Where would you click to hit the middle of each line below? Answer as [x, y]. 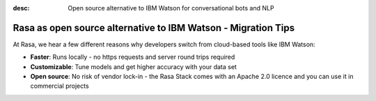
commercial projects [60, 86]
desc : [21, 8]
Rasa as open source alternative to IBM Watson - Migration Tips [154, 28]
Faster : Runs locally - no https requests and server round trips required [133, 57]
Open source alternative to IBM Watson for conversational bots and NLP [171, 8]
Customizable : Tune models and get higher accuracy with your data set [133, 66]
